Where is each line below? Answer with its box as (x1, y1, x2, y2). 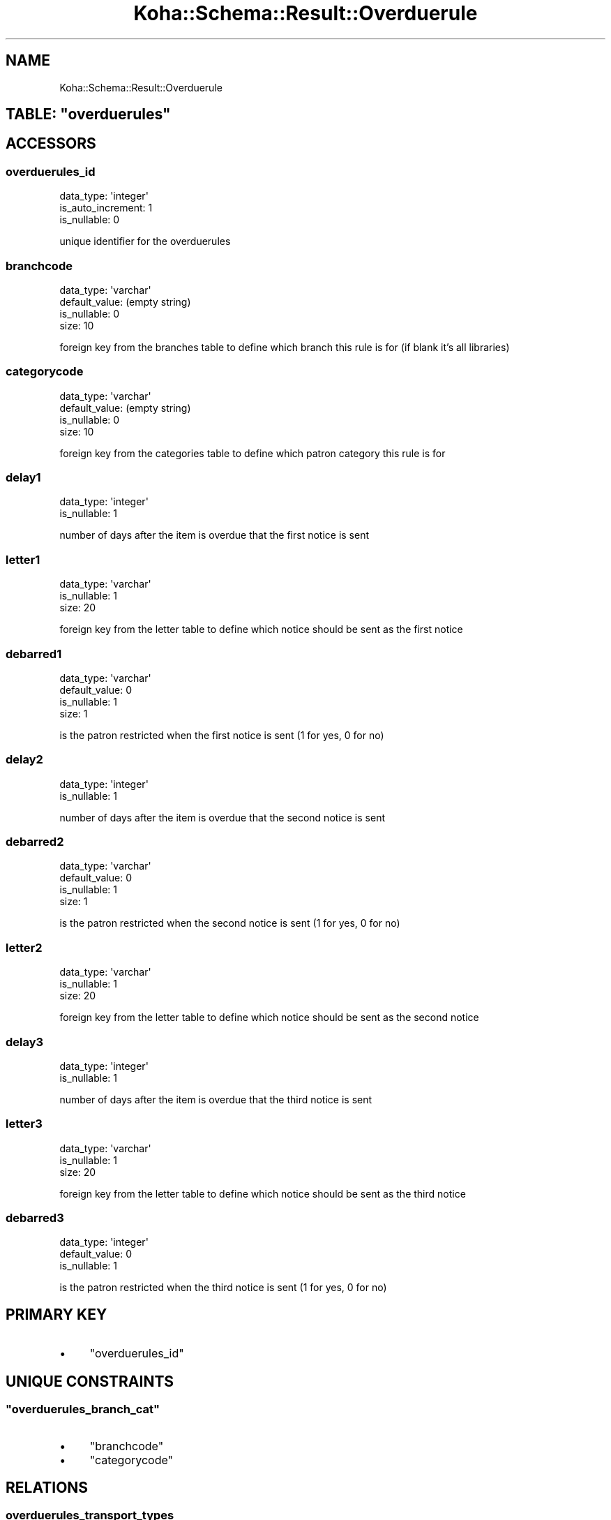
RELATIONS (6, 1478, 89, 1496)
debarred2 (6, 835, 64, 849)
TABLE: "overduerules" (6, 105, 171, 124)
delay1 (6, 470, 41, 485)
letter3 (6, 1117, 43, 1131)
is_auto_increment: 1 (59, 202, 153, 214)
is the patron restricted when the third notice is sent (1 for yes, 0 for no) (59, 1281, 387, 1294)
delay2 (6, 752, 43, 767)
